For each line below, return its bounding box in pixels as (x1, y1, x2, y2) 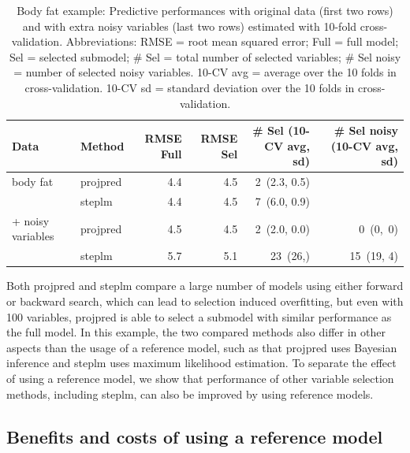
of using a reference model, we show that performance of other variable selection (6, 369, 394, 386)
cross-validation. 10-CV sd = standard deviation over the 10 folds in (24, 79, 355, 95)
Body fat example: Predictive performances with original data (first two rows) (17, 2, 393, 18)
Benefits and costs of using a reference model (6, 424, 383, 448)
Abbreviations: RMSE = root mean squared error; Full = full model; (65, 33, 399, 50)
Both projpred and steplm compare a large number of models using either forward (6, 277, 404, 294)
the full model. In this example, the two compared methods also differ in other (6, 324, 386, 340)
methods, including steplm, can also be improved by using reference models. (6, 385, 374, 402)
